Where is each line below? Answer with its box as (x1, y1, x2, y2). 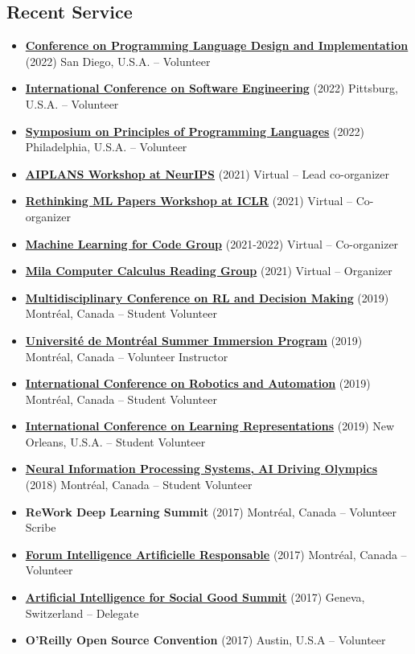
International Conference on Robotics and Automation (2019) (25, 375, 371, 392)
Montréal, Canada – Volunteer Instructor (25, 348, 228, 364)
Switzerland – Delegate (25, 604, 139, 621)
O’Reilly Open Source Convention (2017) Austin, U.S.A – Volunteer (25, 631, 386, 648)
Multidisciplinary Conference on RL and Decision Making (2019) (25, 289, 389, 306)
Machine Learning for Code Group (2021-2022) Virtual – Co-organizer (25, 235, 399, 252)
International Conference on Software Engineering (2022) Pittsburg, (25, 80, 398, 97)
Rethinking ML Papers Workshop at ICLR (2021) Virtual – (25, 192, 353, 209)
